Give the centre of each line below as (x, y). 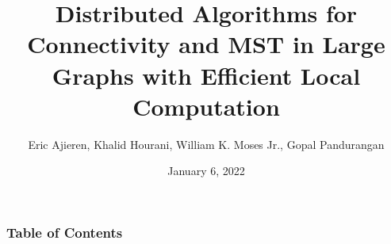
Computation (206, 106)
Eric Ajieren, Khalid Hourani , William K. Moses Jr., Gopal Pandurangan (206, 144)
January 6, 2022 (206, 171)
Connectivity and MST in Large (206, 44)
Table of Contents (65, 232)
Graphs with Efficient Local (206, 75)
